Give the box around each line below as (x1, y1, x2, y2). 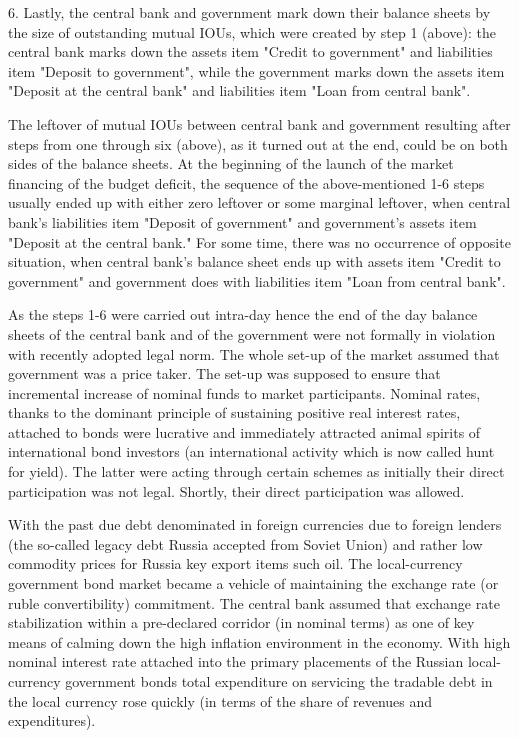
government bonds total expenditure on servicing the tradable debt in (65, 671, 493, 691)
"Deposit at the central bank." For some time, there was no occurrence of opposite (8, 231, 511, 252)
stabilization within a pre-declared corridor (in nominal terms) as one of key (8, 612, 475, 633)
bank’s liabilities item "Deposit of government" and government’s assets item (8, 211, 477, 232)
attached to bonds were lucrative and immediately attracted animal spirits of (8, 421, 481, 442)
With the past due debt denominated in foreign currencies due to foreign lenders (8, 514, 502, 535)
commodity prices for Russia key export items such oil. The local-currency (8, 553, 463, 574)
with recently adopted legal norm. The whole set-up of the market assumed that (8, 343, 500, 364)
